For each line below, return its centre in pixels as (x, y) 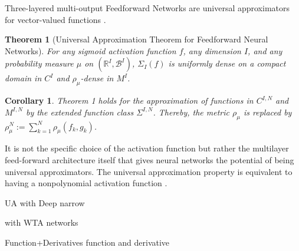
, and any (265, 50)
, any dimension (212, 50)
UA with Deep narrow (45, 202)
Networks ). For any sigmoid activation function (91, 50)
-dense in (97, 78)
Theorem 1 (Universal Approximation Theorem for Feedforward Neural (137, 39)
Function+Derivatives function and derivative (87, 242)
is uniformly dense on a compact (227, 63)
